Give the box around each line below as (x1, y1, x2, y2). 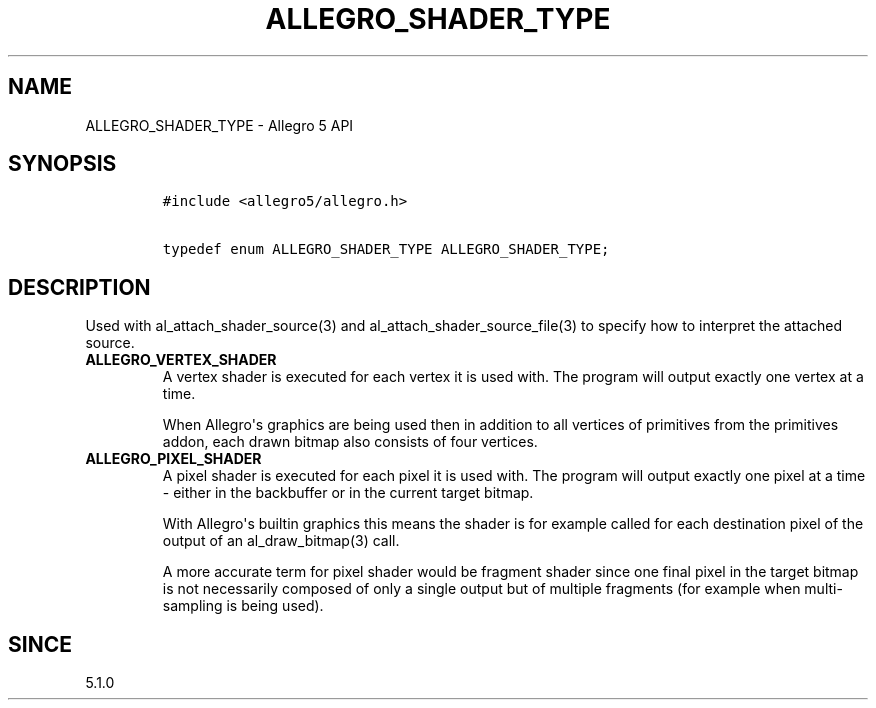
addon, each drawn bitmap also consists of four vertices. (162, 433, 538, 451)
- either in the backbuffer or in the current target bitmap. (162, 484, 534, 502)
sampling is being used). (162, 597, 324, 615)
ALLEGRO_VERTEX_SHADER (85, 351, 277, 369)
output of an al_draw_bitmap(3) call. (162, 532, 400, 550)
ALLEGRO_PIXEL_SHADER (85, 450, 262, 468)
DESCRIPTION (8, 274, 151, 300)
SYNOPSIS (8, 151, 117, 177)
